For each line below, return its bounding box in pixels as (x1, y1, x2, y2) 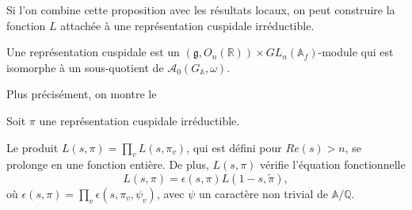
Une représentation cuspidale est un (6, 44, 180, 60)
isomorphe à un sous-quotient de (6, 59, 164, 75)
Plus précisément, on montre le (6, 86, 157, 102)
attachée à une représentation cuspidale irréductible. (60, 17, 315, 33)
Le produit (6, 139, 59, 155)
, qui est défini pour (186, 139, 282, 155)
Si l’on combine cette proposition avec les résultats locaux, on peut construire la (6, 2, 395, 17)
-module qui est (318, 44, 394, 60)
